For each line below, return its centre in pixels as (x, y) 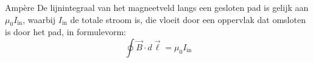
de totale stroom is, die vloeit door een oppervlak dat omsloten (188, 19)
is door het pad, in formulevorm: (65, 32)
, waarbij (39, 19)
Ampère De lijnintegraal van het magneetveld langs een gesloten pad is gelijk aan (157, 7)
